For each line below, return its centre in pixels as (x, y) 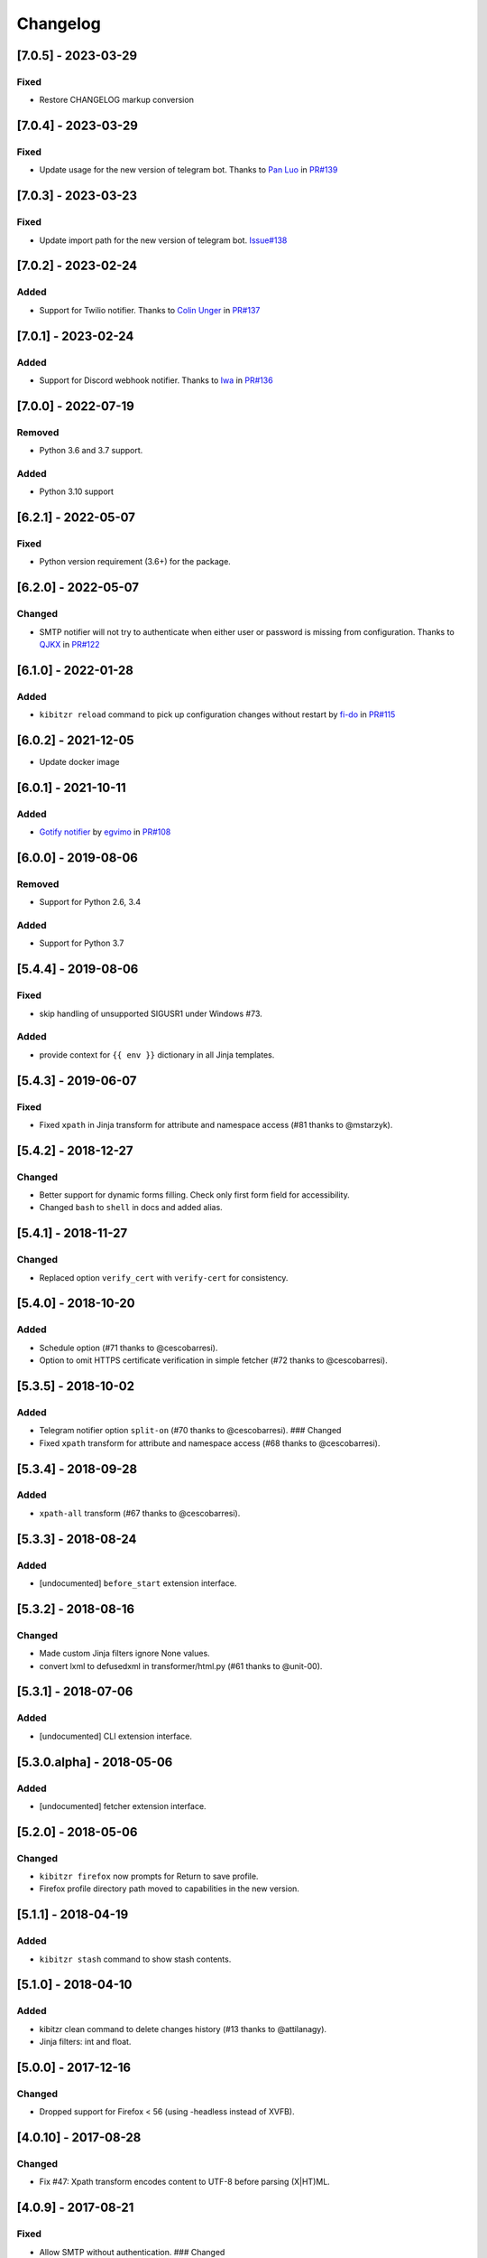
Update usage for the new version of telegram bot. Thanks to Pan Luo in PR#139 (188, 170)
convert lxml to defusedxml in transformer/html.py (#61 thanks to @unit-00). (181, 1666)
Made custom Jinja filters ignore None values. (125, 1654)
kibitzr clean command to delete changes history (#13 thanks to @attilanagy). (183, 2029)
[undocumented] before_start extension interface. (138, 1583)
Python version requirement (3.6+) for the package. (135, 562)
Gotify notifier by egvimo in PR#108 (105, 832)
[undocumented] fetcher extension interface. (123, 1805)
